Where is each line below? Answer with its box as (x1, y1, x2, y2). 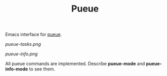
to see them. (29, 66, 56, 72)
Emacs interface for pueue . (5, 31, 62, 38)
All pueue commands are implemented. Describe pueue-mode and (5, 61, 145, 67)
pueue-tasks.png (5, 41, 41, 47)
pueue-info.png (5, 51, 38, 57)
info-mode (5, 66, 28, 72)
